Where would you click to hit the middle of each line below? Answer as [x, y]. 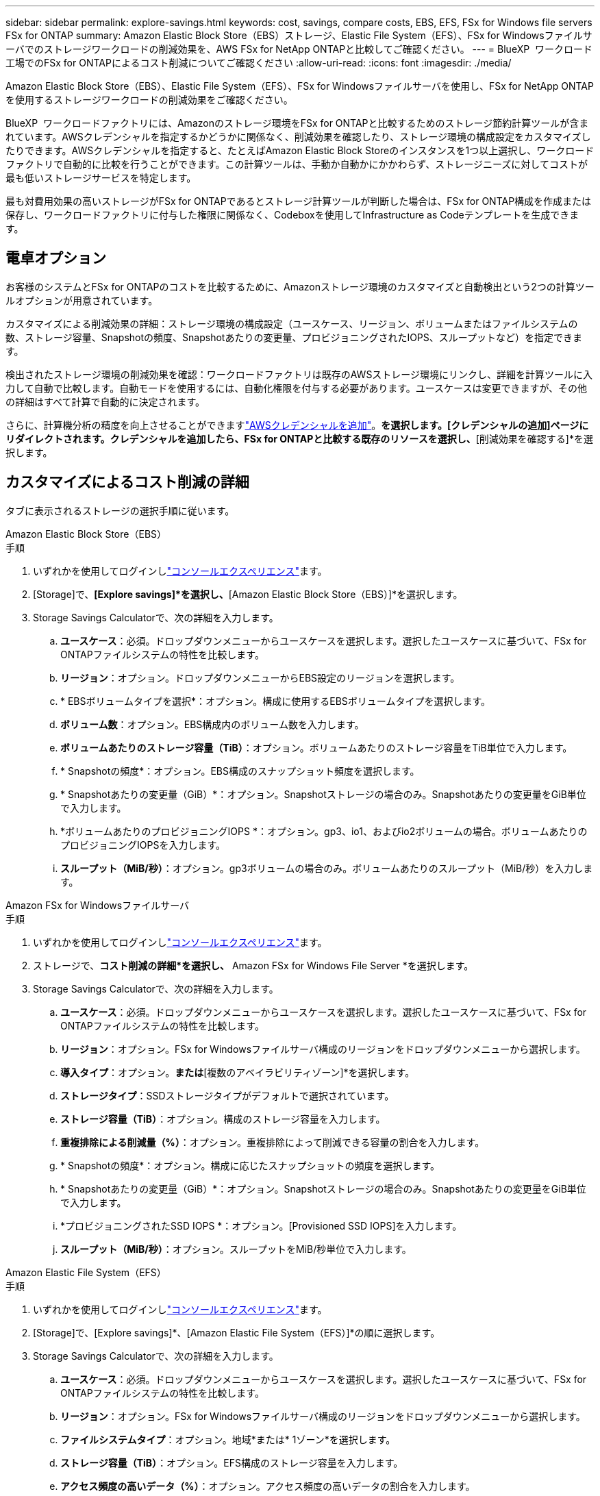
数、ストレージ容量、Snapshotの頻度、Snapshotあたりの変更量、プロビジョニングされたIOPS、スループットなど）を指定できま [294, 337]
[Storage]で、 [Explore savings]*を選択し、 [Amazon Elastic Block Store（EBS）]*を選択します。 [248, 594]
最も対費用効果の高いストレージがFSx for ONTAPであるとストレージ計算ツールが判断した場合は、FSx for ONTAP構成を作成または [299, 201]
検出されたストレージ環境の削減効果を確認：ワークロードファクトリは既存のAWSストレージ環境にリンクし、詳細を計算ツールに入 [299, 374]
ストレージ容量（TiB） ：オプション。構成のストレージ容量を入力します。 [223, 1119]
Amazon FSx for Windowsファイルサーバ [97, 905]
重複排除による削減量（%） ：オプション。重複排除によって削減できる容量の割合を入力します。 [273, 1142]
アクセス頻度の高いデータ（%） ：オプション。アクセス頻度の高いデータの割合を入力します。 [268, 1486]
